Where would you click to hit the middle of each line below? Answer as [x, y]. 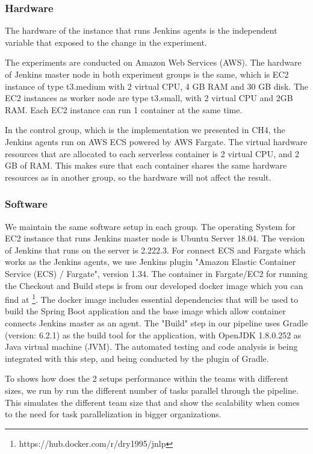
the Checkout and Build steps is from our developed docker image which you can [154, 285]
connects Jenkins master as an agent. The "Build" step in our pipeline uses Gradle [156, 322]
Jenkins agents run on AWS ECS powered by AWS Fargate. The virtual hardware [156, 141]
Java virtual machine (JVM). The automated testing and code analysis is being [151, 347]
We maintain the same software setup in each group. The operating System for [150, 226]
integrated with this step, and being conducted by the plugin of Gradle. [137, 358]
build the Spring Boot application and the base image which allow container [145, 311]
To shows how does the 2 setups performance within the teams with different [147, 378]
